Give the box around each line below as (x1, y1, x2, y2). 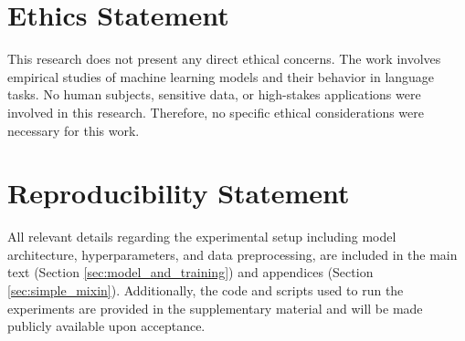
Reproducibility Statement (7, 174, 350, 212)
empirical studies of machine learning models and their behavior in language (7, 67, 435, 86)
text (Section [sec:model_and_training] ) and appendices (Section (7, 263, 374, 282)
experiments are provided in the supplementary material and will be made (7, 298, 423, 317)
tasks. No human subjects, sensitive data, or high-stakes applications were (7, 85, 421, 104)
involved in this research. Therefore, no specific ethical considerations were (7, 102, 424, 121)
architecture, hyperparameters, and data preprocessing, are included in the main (7, 244, 458, 263)
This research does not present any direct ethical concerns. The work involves (7, 49, 441, 68)
